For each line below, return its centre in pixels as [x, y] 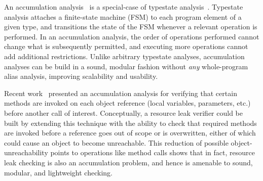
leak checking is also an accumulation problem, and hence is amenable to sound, [128, 162]
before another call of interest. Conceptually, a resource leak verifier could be [123, 112]
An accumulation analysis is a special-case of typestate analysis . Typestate [124, 7]
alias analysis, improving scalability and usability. [81, 76]
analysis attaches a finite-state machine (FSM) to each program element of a [123, 16]
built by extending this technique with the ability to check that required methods [130, 123]
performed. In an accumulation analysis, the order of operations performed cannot [132, 36]
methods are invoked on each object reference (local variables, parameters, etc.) [127, 103]
